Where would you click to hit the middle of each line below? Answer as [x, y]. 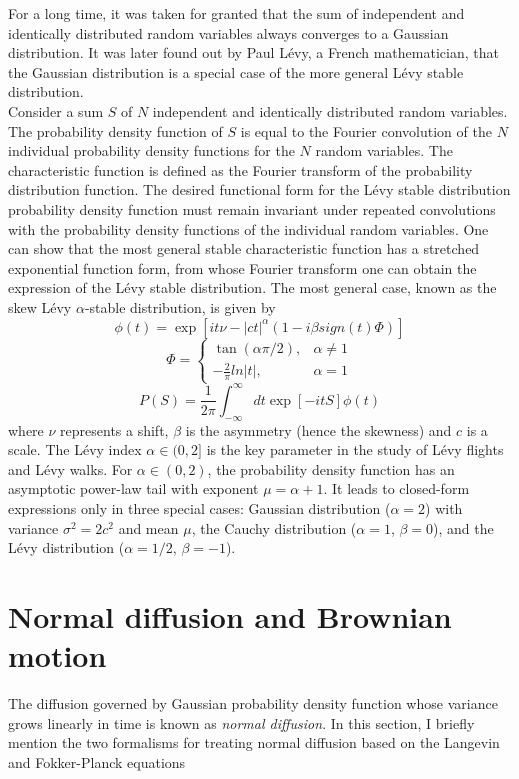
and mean [148, 527]
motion [57, 655]
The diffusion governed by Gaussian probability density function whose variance [253, 703]
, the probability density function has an [331, 468]
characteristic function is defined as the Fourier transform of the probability [240, 169]
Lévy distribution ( [66, 547]
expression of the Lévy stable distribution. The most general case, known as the [252, 287]
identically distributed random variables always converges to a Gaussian [228, 32]
